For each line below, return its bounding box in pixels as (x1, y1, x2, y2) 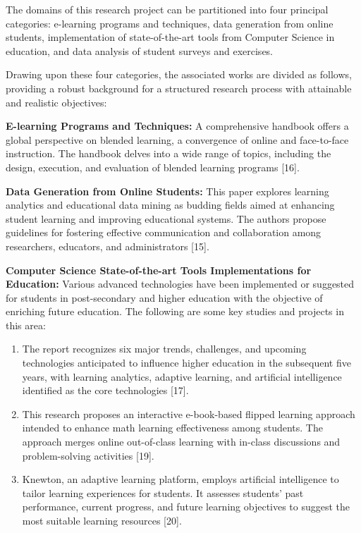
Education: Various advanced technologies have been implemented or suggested (6, 276, 355, 291)
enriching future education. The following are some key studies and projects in (6, 304, 344, 319)
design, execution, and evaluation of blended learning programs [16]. (6, 159, 300, 174)
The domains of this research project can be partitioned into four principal (6, 2, 329, 16)
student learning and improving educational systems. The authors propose (6, 211, 326, 226)
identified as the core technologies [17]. (22, 383, 189, 398)
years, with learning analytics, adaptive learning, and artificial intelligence (22, 369, 342, 384)
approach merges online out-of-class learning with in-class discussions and (22, 434, 341, 449)
